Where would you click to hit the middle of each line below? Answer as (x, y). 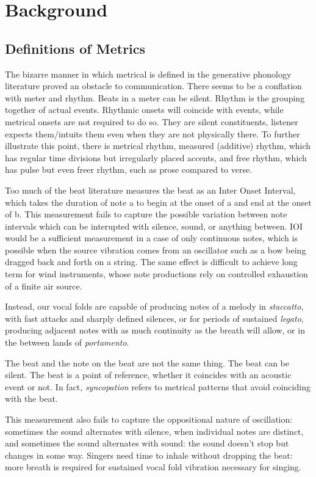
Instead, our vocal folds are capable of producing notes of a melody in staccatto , (154, 306)
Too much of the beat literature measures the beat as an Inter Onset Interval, (150, 190)
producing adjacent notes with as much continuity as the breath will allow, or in (155, 330)
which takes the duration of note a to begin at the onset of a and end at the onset (158, 202)
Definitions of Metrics (75, 48)
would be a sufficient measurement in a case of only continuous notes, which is (151, 238)
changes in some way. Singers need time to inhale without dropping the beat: (149, 455)
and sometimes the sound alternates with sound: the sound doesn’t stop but (147, 443)
